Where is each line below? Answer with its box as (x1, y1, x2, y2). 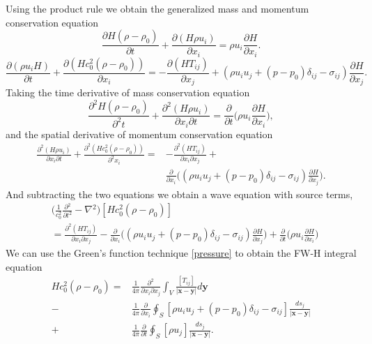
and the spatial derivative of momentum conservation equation (6, 126, 273, 141)
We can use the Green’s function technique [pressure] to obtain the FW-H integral (6, 246, 357, 260)
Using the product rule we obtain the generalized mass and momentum (6, 1, 309, 15)
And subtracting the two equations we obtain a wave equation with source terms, (6, 186, 353, 201)
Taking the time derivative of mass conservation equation (6, 85, 250, 100)
